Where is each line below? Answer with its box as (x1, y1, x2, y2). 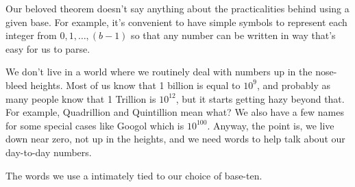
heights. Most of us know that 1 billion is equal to (30, 77, 241, 92)
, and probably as (256, 77, 330, 92)
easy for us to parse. (5, 41, 90, 55)
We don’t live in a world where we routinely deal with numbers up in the (5, 64, 313, 79)
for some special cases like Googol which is (5, 118, 184, 132)
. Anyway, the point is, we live (207, 118, 334, 132)
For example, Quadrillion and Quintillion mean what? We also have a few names (5, 105, 344, 119)
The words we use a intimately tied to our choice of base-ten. (5, 168, 262, 182)
